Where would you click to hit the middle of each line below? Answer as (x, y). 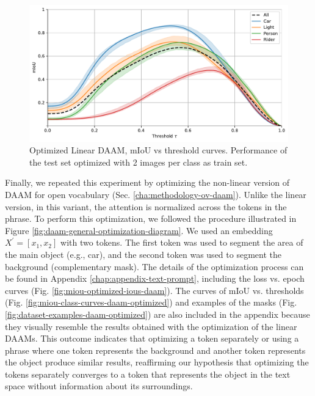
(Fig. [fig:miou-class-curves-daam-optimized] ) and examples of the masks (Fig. (151, 302)
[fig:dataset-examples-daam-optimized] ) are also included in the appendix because (157, 314)
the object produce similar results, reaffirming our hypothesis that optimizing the (157, 362)
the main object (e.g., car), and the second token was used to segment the (143, 254)
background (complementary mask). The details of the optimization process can (154, 266)
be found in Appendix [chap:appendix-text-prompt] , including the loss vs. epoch (155, 278)
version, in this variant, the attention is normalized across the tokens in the (146, 206)
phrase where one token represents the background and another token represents (155, 350)
